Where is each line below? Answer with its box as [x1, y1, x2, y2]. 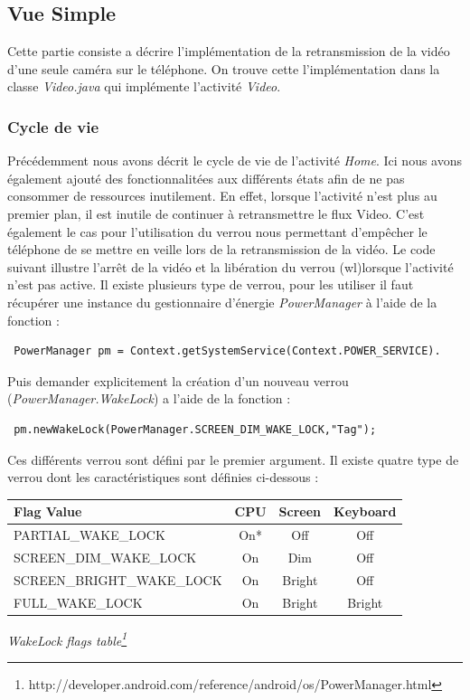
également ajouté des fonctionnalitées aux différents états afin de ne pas [7, 168, 405, 187]
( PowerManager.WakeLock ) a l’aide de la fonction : [7, 389, 291, 408]
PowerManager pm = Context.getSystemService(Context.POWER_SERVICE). [14, 345, 441, 358]
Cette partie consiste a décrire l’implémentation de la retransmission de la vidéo [7, 42, 450, 61]
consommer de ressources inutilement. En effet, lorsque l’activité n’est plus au [7, 186, 437, 205]
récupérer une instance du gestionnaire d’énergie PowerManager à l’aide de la [7, 292, 437, 311]
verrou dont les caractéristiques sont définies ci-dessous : [7, 468, 319, 487]
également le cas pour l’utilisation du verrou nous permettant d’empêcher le [7, 222, 428, 241]
